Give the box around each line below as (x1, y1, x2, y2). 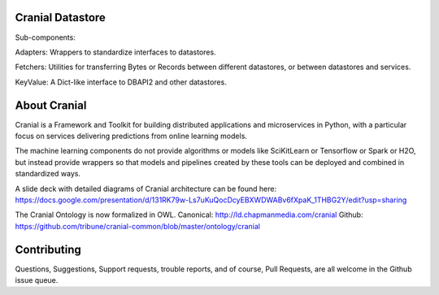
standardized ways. (15, 169, 81, 179)
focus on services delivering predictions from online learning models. (15, 131, 248, 141)
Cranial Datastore (15, 11, 106, 24)
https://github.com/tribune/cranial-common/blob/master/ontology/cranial (15, 221, 260, 231)
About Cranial (15, 98, 87, 112)
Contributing (15, 242, 81, 256)
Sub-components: (15, 33, 76, 42)
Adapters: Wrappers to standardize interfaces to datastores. (15, 47, 216, 57)
